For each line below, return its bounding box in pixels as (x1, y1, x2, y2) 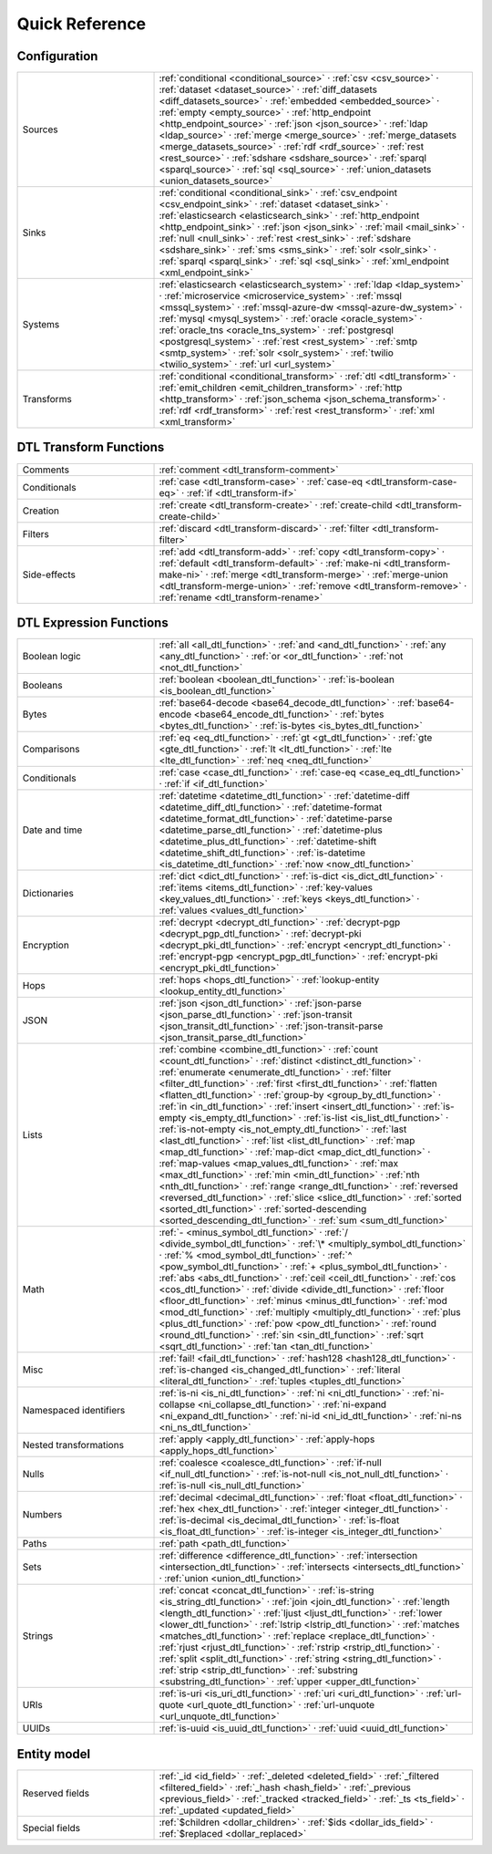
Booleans (22, 679, 63, 692)
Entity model (16, 1746, 91, 1762)
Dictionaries (22, 887, 75, 900)
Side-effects (22, 568, 77, 581)
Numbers (22, 1508, 63, 1521)
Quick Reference (16, 14, 147, 34)
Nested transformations (22, 1439, 125, 1452)
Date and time (22, 823, 83, 836)
